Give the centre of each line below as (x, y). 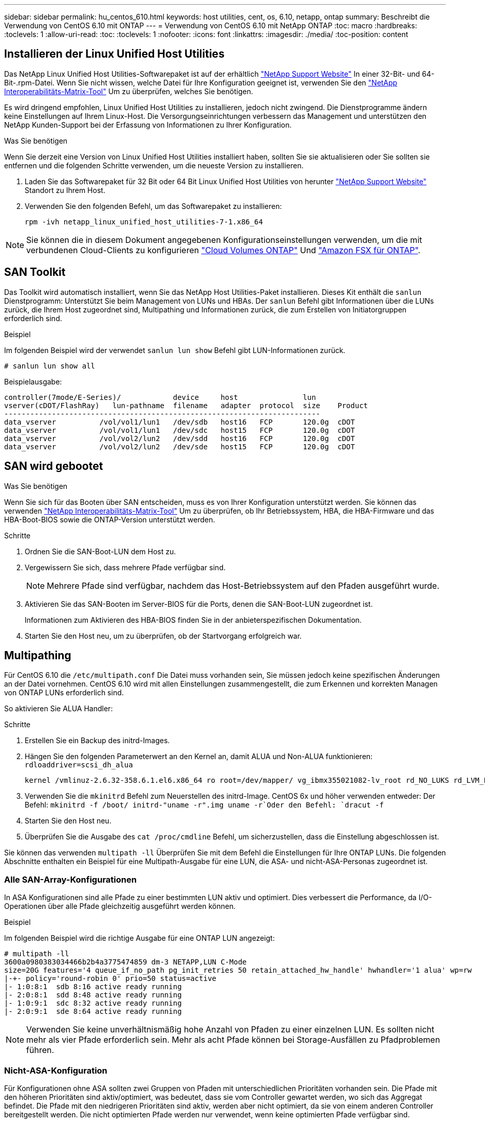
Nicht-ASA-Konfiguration (56, 1070)
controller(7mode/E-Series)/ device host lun (160, 397)
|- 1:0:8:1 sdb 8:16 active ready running (93, 987)
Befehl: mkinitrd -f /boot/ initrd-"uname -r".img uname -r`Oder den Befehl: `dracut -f (204, 805)
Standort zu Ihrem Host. (65, 190)
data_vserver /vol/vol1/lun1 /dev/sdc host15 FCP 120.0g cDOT (180, 430)
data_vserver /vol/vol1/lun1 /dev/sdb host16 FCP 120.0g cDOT (180, 422)
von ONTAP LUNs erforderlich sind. (64, 693)
